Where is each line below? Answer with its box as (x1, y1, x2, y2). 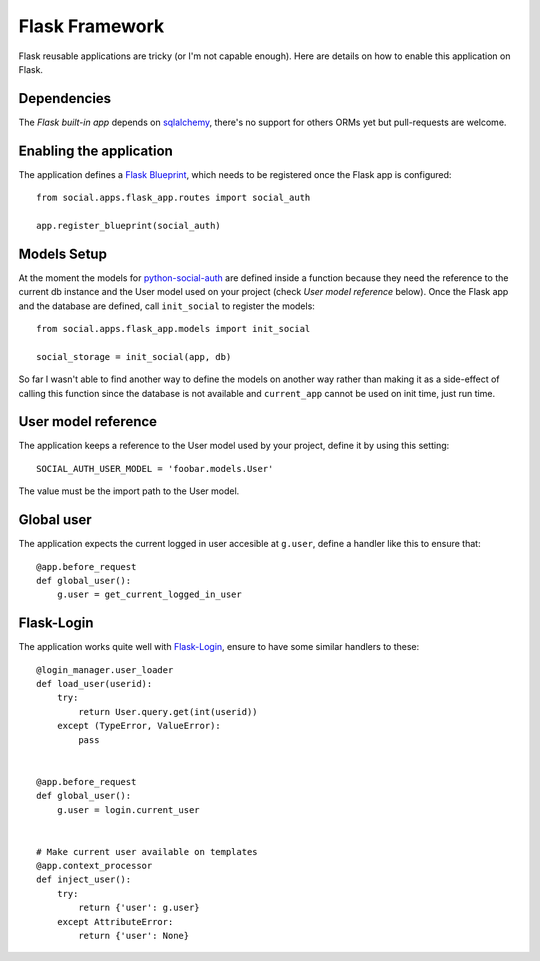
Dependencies (18, 90, 112, 107)
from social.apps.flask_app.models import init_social (36, 323, 311, 334)
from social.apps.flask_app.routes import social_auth (36, 192, 311, 204)
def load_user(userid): (36, 678, 153, 690)
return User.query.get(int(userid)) (78, 706, 259, 717)
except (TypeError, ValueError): (56, 720, 222, 732)
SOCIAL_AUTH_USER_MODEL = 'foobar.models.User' (36, 463, 274, 474)
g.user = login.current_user (56, 804, 200, 815)
